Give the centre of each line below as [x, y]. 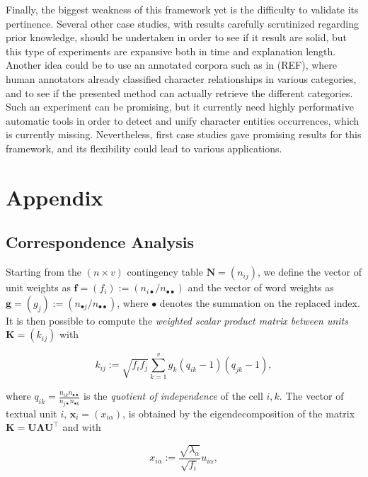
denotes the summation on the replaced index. [260, 302]
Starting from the [44, 272]
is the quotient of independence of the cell [173, 396]
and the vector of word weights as [261, 287]
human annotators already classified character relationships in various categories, [181, 78]
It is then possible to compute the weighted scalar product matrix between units [177, 320]
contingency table [165, 272]
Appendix [54, 197]
